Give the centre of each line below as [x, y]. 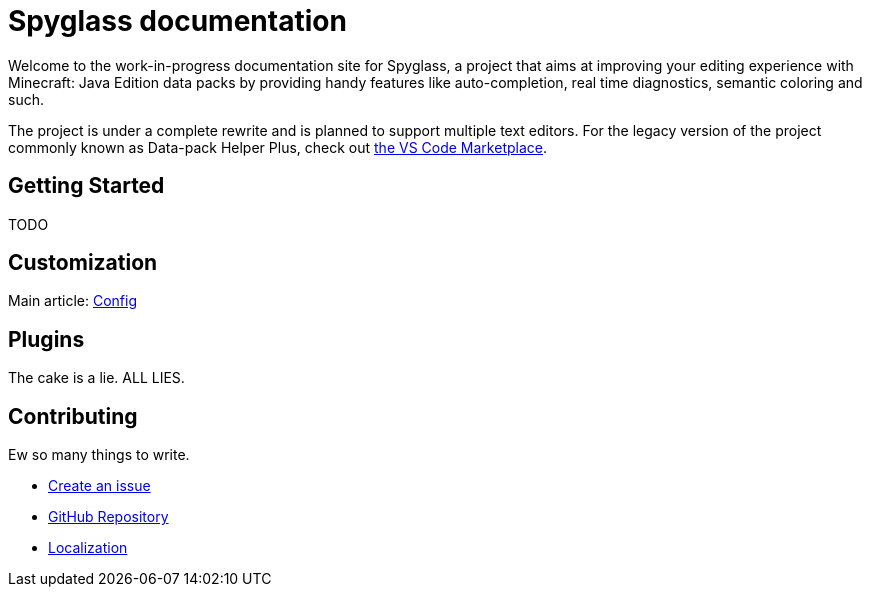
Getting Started [86, 186]
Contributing [73, 416]
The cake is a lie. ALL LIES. [96, 378]
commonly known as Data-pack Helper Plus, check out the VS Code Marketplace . [278, 147]
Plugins [46, 339]
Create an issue [99, 486]
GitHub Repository [108, 517]
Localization [88, 548]
